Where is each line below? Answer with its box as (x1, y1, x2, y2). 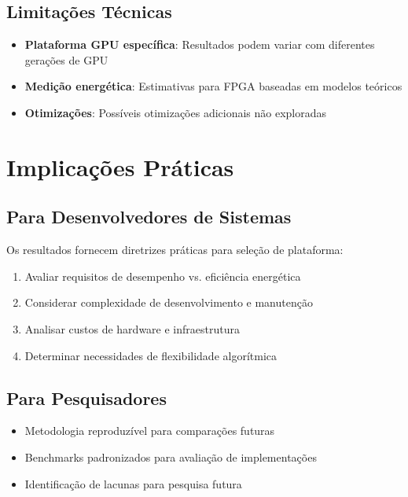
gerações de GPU (24, 51, 108, 68)
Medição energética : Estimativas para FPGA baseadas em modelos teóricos (24, 78, 402, 94)
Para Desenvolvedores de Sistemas (6, 204, 292, 229)
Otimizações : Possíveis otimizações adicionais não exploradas (24, 104, 327, 120)
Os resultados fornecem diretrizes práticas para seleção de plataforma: (6, 241, 344, 258)
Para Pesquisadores (6, 385, 167, 410)
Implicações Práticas (6, 150, 234, 182)
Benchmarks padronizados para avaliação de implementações (24, 448, 317, 465)
